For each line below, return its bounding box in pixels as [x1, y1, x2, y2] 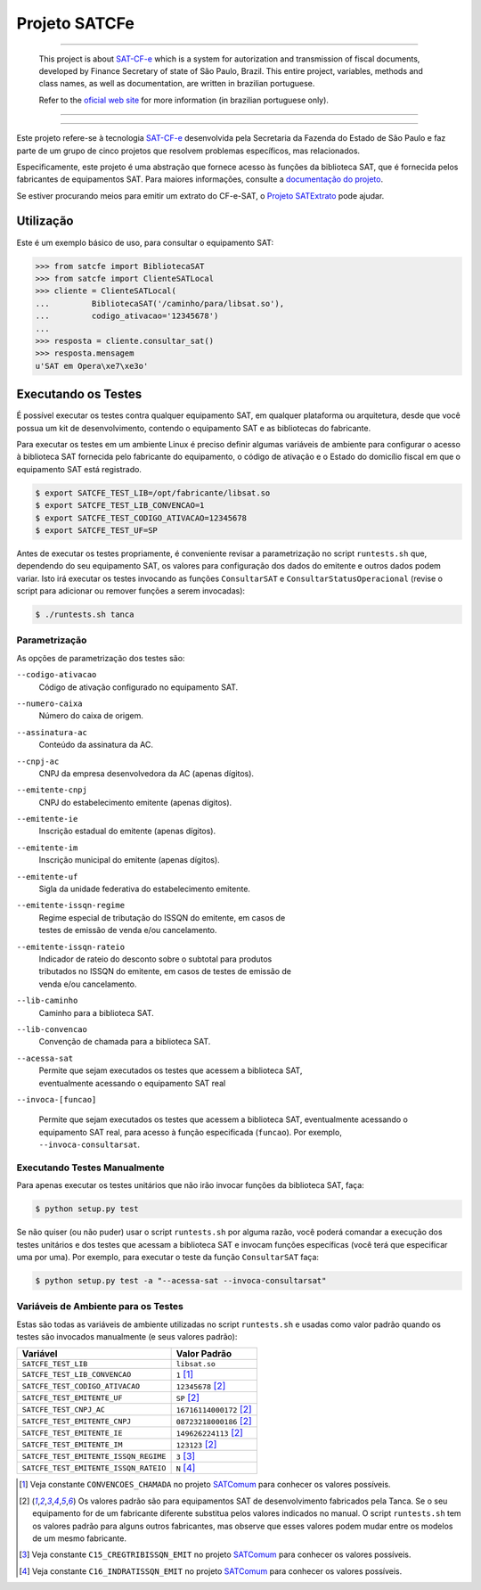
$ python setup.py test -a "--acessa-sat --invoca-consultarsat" [35, 1275, 327, 1285]
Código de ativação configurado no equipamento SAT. [38, 682, 239, 693]
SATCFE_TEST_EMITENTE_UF [21, 1393, 123, 1403]
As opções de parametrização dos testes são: [16, 652, 185, 663]
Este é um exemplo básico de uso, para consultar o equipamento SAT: [16, 237, 274, 248]
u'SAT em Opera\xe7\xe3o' [35, 361, 149, 371]
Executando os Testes [16, 387, 143, 402]
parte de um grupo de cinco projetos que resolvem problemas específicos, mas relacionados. [16, 145, 361, 156]
